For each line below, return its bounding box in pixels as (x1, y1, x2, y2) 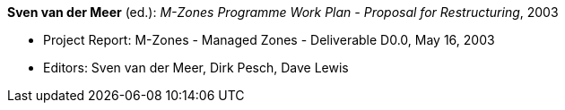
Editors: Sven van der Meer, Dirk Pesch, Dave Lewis (43, 60, 349, 75)
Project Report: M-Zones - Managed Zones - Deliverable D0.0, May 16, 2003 (43, 32, 495, 47)
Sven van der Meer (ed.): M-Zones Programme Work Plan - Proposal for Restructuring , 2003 (7, 4, 559, 20)
